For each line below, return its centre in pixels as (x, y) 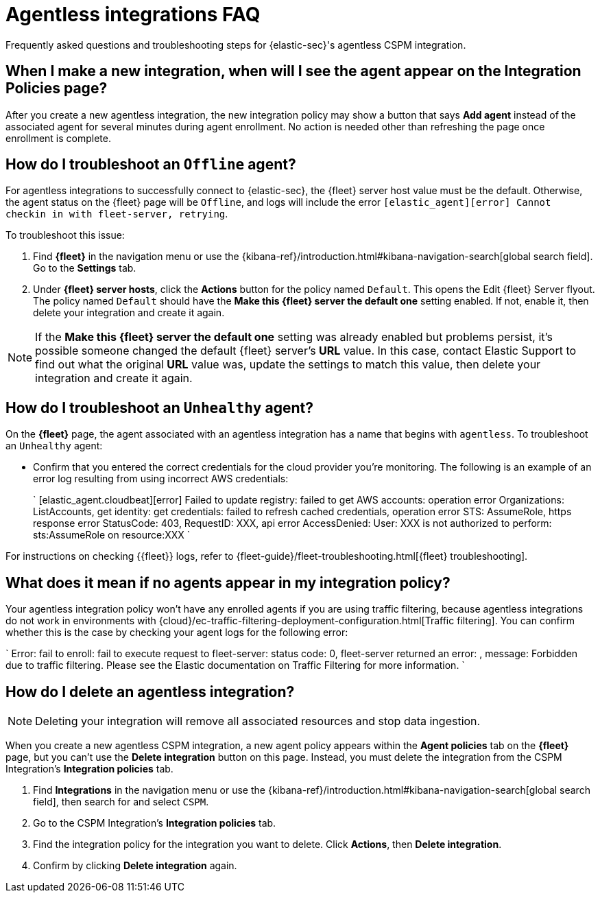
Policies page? (57, 88)
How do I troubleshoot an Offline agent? (151, 165)
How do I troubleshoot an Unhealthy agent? (159, 407)
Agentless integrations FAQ (133, 14)
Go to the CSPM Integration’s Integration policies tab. (155, 823)
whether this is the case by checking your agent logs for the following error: (177, 633)
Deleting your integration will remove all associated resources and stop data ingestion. (258, 721)
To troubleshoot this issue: (65, 235)
